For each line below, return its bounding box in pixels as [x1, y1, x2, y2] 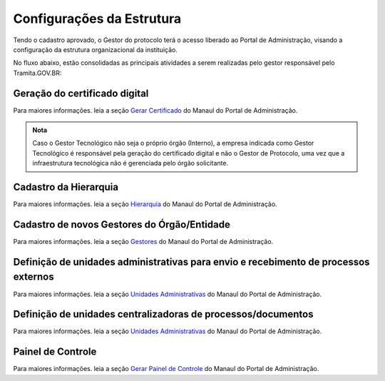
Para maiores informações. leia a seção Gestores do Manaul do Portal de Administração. [13, 238, 274, 245]
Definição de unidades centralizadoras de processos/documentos [13, 308, 314, 320]
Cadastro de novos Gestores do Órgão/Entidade [13, 218, 231, 230]
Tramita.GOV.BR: [13, 68, 62, 77]
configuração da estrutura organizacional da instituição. [13, 45, 178, 54]
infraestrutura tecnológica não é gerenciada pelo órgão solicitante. [32, 159, 228, 168]
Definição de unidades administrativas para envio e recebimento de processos [13, 255, 370, 268]
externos [13, 271, 54, 283]
